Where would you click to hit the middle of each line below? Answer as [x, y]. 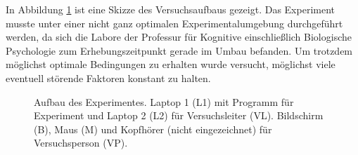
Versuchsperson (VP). [81, 143]
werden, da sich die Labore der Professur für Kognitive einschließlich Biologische [179, 37]
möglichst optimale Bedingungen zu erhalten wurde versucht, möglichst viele [171, 64]
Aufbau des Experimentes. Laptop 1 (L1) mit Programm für [164, 101]
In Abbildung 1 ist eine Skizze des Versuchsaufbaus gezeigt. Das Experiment [170, 9]
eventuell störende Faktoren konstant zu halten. [108, 77]
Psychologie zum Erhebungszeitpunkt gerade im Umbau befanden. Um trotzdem [179, 50]
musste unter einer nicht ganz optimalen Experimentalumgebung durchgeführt [174, 23]
